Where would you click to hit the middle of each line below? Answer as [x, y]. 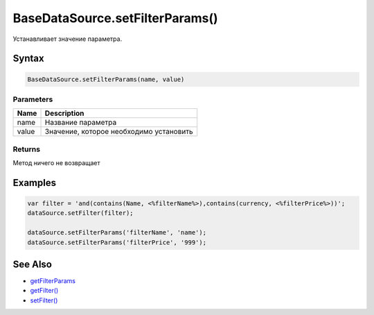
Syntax [28, 59]
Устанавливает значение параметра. [68, 39]
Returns [27, 149]
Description [64, 113]
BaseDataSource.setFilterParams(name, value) [106, 79]
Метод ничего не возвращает [56, 163]
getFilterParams [53, 281]
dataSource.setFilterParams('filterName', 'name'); [117, 233]
